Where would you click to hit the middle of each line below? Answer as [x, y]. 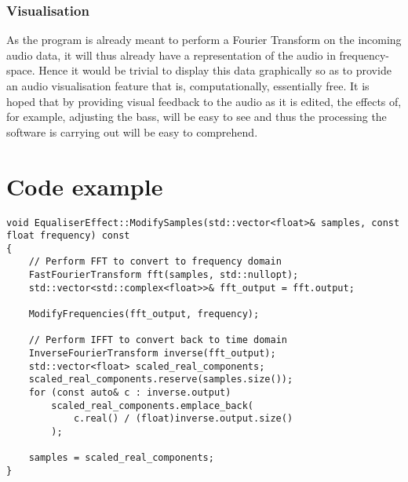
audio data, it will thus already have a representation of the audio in [171, 55]
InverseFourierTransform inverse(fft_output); [152, 354]
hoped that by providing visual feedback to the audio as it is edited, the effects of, [204, 101]
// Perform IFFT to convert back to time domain [158, 340]
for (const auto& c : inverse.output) [130, 393]
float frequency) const [68, 236]
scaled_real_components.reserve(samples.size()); [161, 380]
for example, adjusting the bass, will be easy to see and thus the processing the [197, 117]
